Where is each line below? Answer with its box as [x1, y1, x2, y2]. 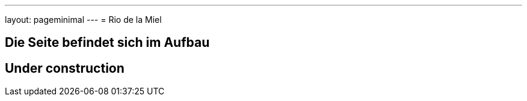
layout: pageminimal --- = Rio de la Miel [5, 14, 162, 25]
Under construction [5, 60, 125, 76]
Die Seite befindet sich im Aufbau [5, 35, 210, 50]
